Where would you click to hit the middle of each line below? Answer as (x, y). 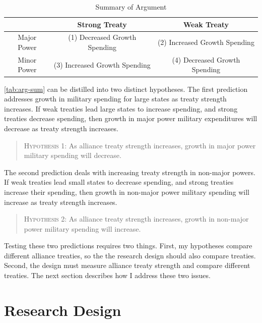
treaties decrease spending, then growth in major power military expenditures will (131, 118)
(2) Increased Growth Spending (206, 42)
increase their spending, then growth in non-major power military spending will (127, 192)
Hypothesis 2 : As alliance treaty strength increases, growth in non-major (136, 219)
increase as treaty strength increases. (61, 202)
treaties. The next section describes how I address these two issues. (107, 275)
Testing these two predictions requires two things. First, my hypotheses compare (128, 246)
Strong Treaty (102, 24)
